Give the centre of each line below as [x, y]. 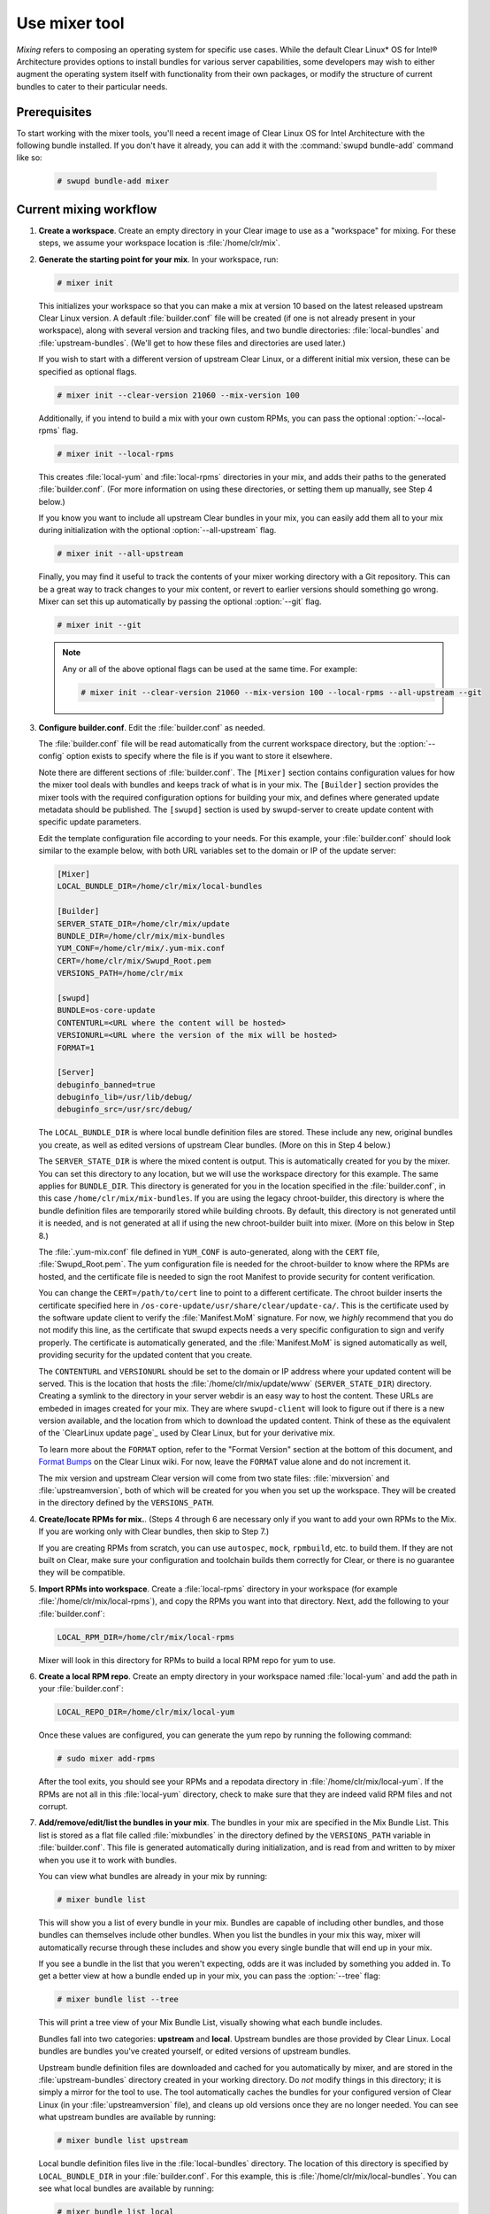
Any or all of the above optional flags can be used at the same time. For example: [210, 669]
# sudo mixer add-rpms [106, 1759]
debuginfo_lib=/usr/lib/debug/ [125, 1097]
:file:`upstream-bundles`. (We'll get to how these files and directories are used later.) [192, 343]
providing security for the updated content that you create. [145, 1355]
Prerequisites [54, 112]
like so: [30, 158]
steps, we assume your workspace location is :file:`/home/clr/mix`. [159, 243]
